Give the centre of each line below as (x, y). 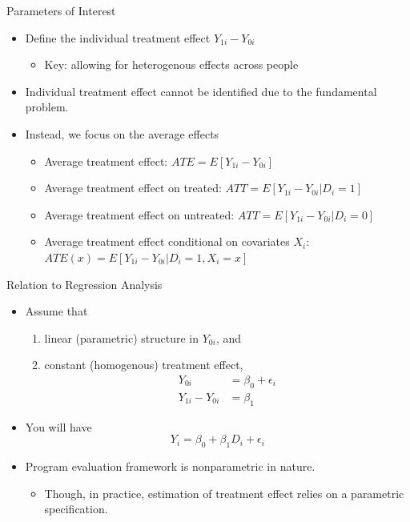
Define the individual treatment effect (118, 37)
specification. (76, 509)
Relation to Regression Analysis (84, 284)
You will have (58, 426)
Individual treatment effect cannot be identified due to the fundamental (201, 91)
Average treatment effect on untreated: (139, 214)
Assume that (56, 311)
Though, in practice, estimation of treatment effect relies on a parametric (224, 493)
